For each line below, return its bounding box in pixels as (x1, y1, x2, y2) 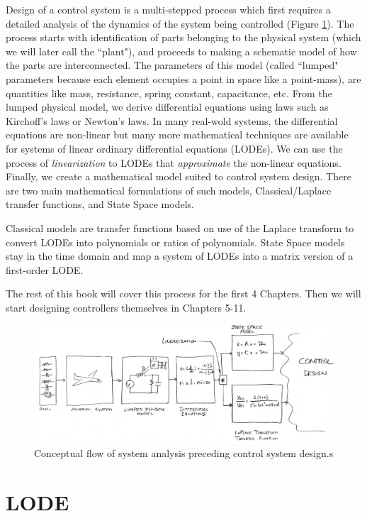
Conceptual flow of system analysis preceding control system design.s (34, 446, 334, 461)
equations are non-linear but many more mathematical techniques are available (6, 127, 349, 142)
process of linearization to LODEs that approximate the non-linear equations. (6, 155, 341, 170)
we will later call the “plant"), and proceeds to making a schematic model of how (6, 43, 357, 58)
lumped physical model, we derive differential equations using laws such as (6, 99, 329, 114)
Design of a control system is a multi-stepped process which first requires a (6, 2, 331, 16)
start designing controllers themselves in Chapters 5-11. (6, 300, 247, 314)
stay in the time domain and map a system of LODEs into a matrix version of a (6, 248, 354, 263)
